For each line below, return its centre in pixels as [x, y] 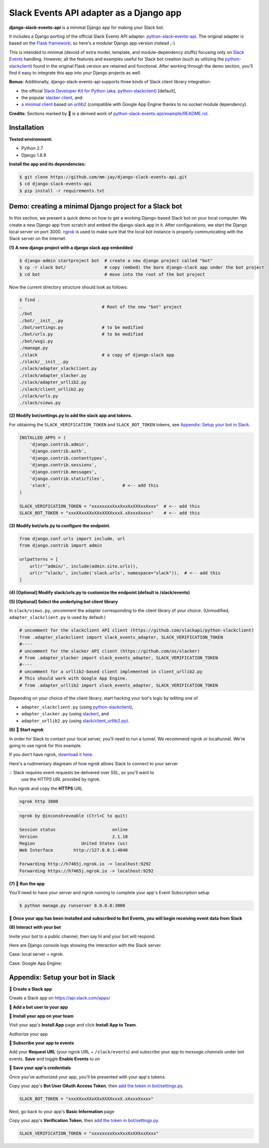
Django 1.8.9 [34, 155]
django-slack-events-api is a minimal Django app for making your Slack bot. [87, 27]
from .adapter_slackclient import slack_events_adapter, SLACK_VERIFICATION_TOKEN [121, 637]
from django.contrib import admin [61, 546]
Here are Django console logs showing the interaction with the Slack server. [85, 945]
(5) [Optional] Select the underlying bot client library [64, 601]
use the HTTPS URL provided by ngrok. [61, 780]
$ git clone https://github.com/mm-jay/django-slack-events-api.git [103, 177]
